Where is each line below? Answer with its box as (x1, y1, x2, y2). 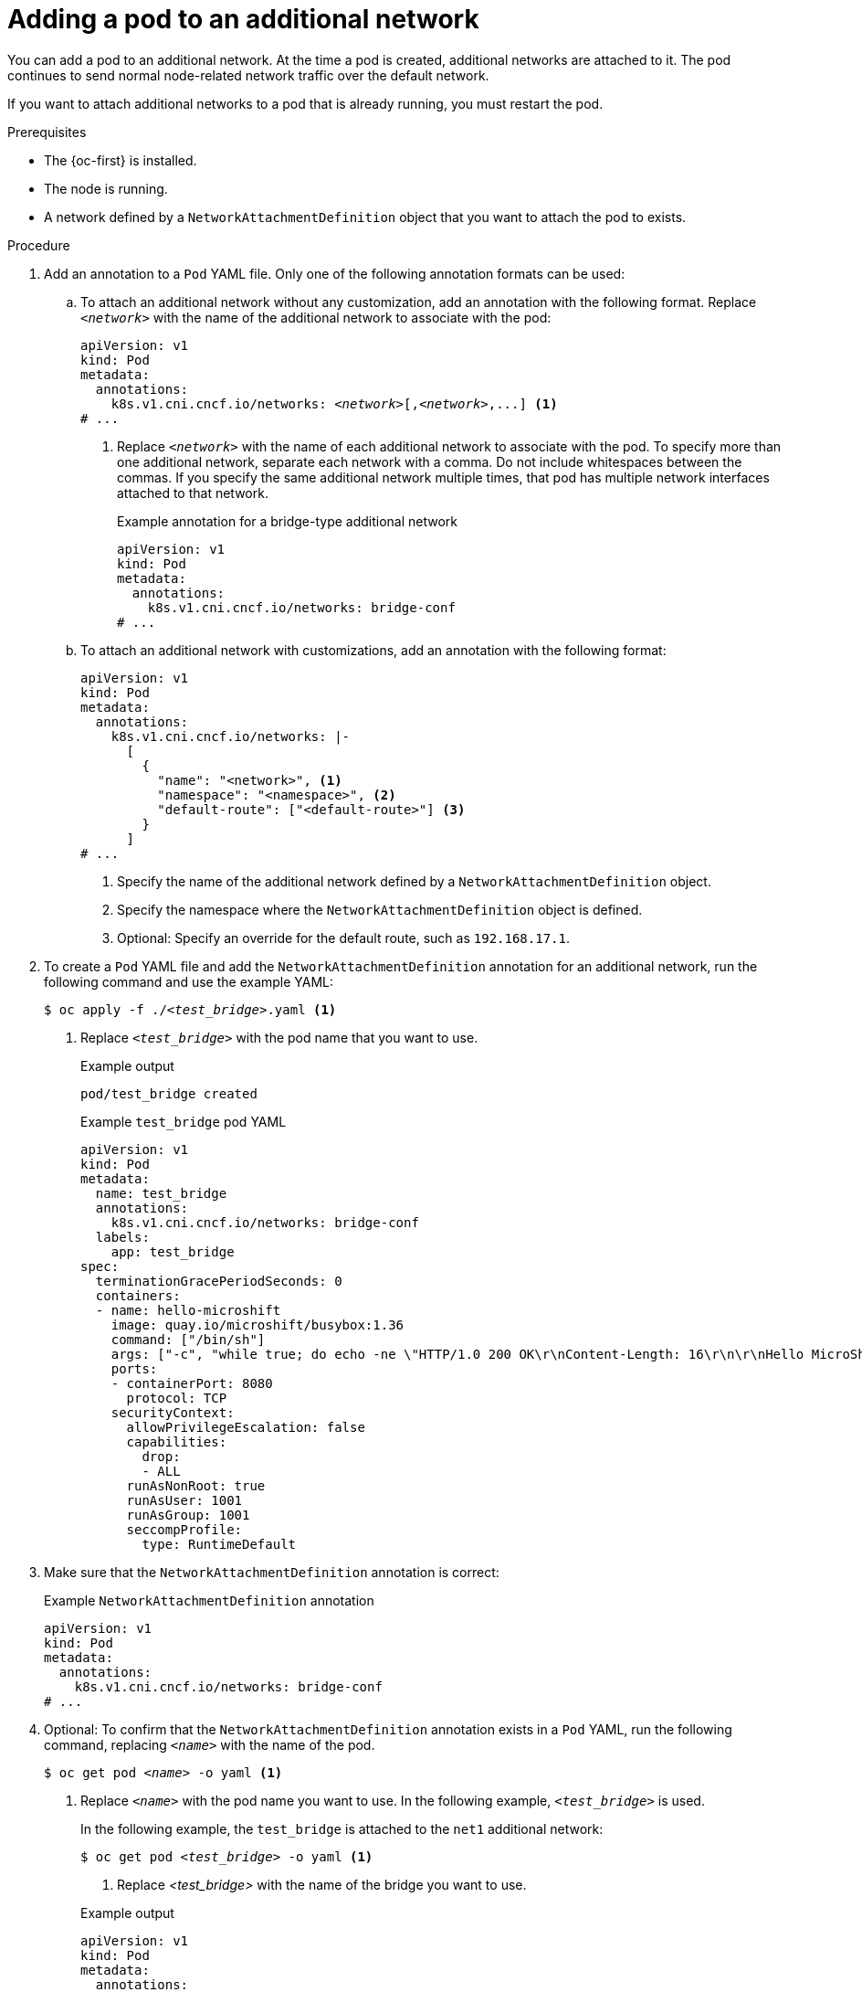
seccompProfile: (126, 1521, 243, 1537)
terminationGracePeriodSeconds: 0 (95, 1273, 342, 1288)
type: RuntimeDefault (142, 1536, 297, 1552)
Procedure (7, 237, 70, 253)
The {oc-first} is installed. (44, 152, 197, 168)
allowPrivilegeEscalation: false (126, 1419, 365, 1435)
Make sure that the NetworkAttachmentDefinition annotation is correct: (44, 1563, 499, 1580)
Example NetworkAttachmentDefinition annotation (44, 1592, 374, 1608)
